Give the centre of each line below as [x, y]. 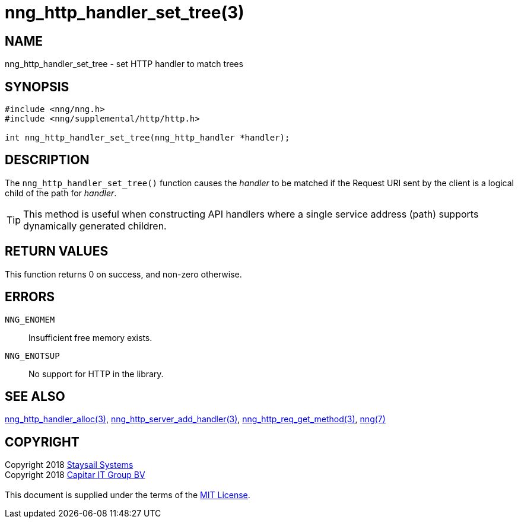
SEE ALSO [35, 396]
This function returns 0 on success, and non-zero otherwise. [123, 274]
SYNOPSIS [37, 87]
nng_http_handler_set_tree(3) [125, 12]
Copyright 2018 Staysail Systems [69, 465]
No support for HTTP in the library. [96, 374]
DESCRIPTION [47, 160]
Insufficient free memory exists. [90, 337]
